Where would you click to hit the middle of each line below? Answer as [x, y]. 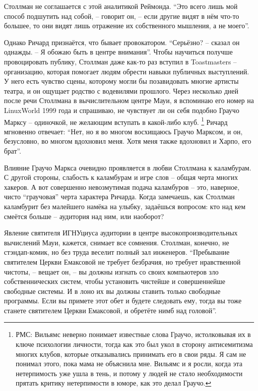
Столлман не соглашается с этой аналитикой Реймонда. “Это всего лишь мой [121, 6]
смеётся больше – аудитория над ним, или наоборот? [84, 216]
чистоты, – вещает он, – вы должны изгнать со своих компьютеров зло [111, 271]
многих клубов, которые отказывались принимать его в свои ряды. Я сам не [131, 354]
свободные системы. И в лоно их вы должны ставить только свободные [112, 291]
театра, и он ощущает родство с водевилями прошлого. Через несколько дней [121, 90]
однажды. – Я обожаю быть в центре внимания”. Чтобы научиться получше [119, 52]
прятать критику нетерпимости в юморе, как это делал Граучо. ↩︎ [113, 383]
